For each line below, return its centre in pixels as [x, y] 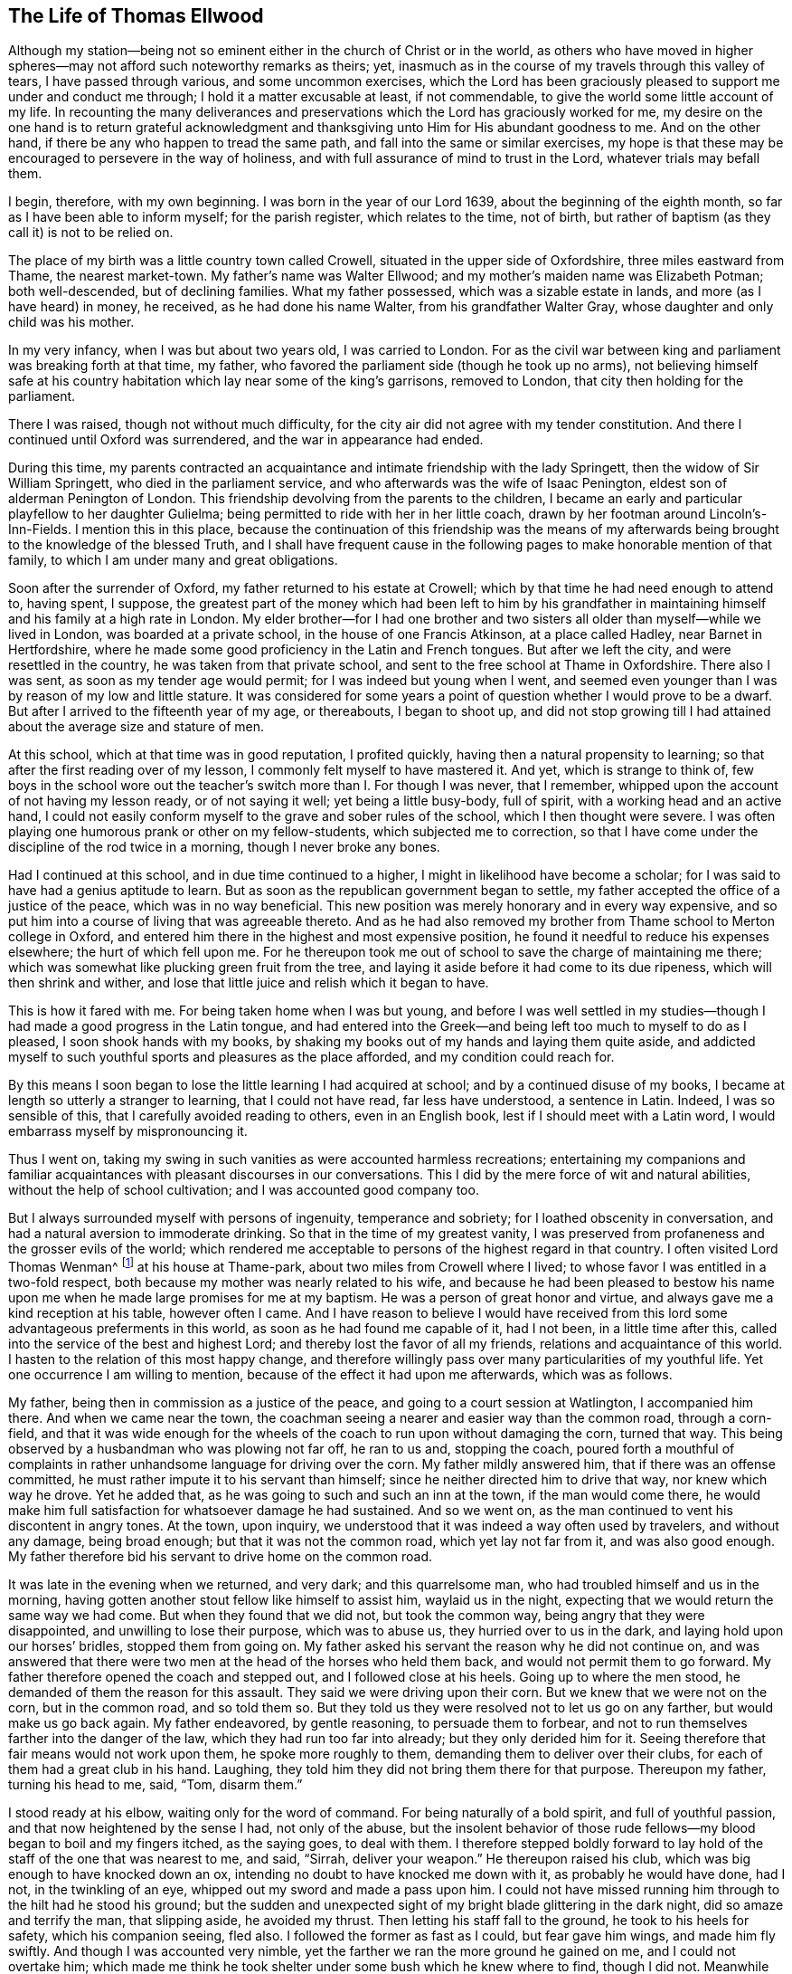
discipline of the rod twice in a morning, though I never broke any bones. [224, 847]
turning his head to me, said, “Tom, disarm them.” [156, 1785]
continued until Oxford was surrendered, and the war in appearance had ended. [246, 440]
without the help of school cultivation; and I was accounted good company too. [244, 1190]
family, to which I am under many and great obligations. [173, 560]
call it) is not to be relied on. [91, 233]
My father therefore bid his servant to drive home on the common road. [221, 1557]
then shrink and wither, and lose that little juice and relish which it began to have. [249, 983]
